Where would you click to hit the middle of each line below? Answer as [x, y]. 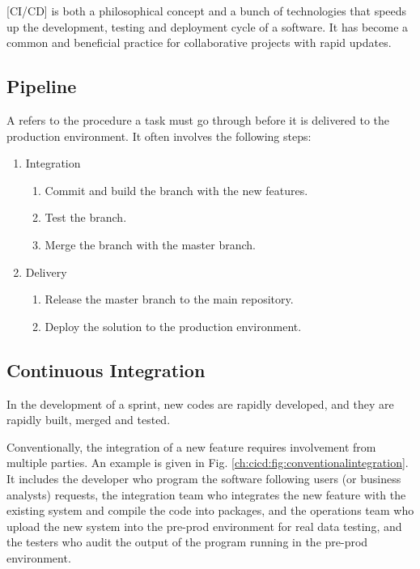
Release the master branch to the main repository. [169, 299]
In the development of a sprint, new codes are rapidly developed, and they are [200, 403]
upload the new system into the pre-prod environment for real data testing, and [204, 526]
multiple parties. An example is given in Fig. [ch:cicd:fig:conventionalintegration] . [208, 463]
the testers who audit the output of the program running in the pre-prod [187, 542]
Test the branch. [86, 217]
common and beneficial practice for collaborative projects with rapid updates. [199, 42]
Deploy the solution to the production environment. [173, 326]
